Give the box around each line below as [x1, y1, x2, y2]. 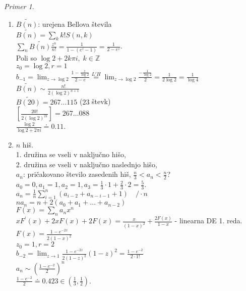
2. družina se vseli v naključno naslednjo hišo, [16, 159, 157, 169]
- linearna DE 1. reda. [174, 215, 242, 226]
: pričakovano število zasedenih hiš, [23, 169, 131, 179]
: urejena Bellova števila [38, 18, 112, 29]
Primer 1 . [4, 1, 34, 11]
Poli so [16, 52, 37, 63]
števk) [92, 96, 111, 107]
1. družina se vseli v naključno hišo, [16, 149, 126, 160]
